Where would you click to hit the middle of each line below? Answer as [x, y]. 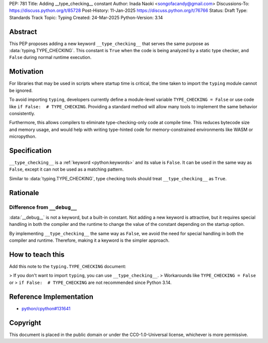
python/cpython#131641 [46, 308]
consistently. [22, 113]
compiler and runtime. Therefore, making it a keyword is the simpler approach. [89, 240]
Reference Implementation [51, 297]
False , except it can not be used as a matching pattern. [67, 169]
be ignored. [21, 90]
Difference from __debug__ [43, 207]
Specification [30, 151]
